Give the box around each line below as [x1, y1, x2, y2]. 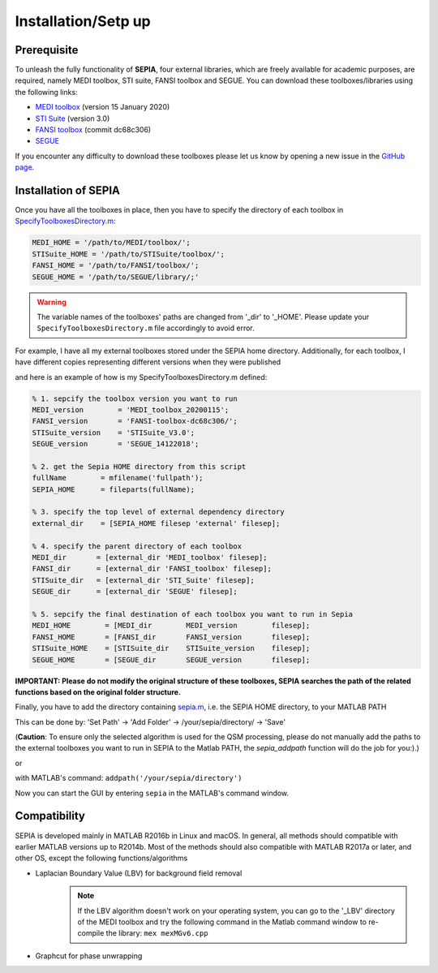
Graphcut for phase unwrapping [35, 950, 143, 961]
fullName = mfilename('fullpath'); [32, 473, 204, 483]
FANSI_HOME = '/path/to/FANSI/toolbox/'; [32, 260, 200, 270]
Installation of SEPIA [15, 183, 121, 197]
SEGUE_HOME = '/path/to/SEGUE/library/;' [32, 272, 200, 282]
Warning [36, 297, 67, 307]
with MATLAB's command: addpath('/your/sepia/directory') [15, 773, 243, 783]
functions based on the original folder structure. [15, 687, 182, 697]
